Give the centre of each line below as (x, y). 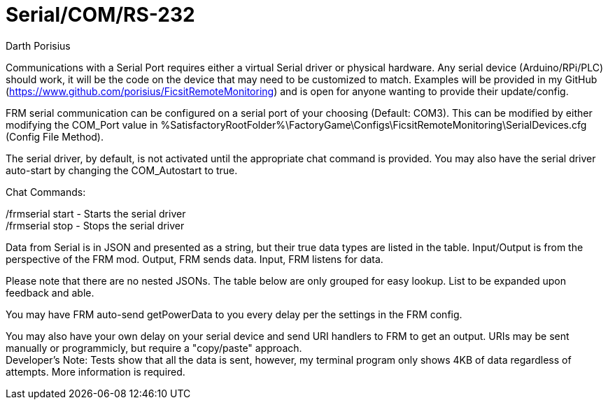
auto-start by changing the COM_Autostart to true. (122, 170)
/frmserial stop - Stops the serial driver (95, 225)
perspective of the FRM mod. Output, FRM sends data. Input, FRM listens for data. (195, 259)
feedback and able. (50, 292)
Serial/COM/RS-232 (100, 15)
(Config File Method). (55, 136)
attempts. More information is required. (96, 371)
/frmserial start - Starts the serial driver (96, 213)
